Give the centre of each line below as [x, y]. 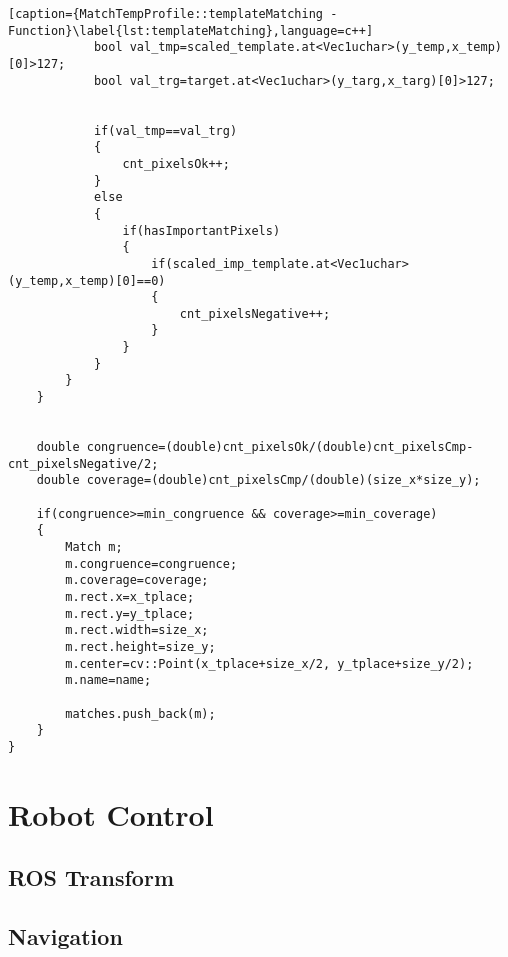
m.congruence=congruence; [151, 563]
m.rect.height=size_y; [140, 646]
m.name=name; [108, 680]
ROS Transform [91, 877]
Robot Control [111, 813]
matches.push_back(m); [140, 713]
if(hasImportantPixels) [201, 230]
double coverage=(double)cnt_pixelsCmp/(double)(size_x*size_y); [258, 480]
